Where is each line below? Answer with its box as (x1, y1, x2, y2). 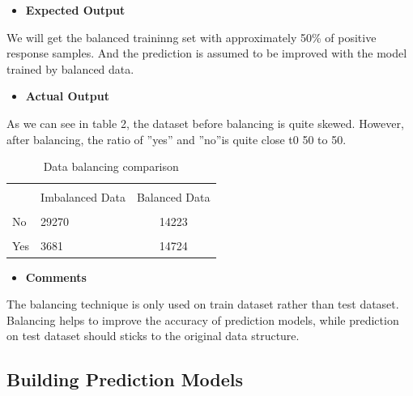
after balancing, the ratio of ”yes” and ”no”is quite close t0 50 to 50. (6, 130, 347, 147)
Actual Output (25, 87, 109, 104)
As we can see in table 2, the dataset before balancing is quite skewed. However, (6, 114, 404, 131)
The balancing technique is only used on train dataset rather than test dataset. (6, 296, 399, 313)
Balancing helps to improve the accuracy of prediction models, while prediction (6, 311, 399, 328)
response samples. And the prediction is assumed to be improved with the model (6, 45, 407, 62)
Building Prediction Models (6, 367, 244, 392)
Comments (25, 268, 87, 285)
